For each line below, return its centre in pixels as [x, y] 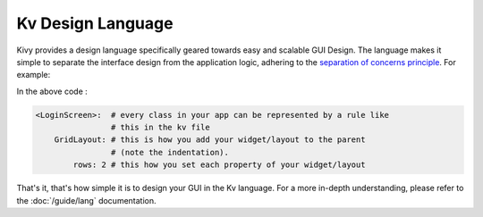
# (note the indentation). [170, 152]
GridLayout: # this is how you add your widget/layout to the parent [210, 140]
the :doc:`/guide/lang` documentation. [86, 200]
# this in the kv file [160, 128]
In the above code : [52, 91]
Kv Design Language [95, 23]
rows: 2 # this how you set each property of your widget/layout [219, 165]
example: [34, 75]
